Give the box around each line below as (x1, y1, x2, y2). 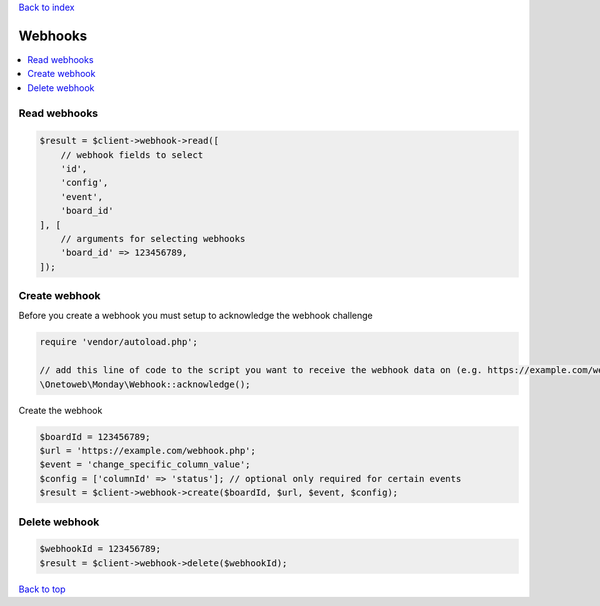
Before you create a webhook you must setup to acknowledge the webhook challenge (18, 310, 374, 322)
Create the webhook (18, 404, 103, 416)
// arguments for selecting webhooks (60, 233, 246, 244)
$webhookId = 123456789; (39, 543, 162, 555)
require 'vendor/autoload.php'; (39, 336, 199, 348)
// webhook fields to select (60, 149, 204, 160)
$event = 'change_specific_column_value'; (39, 459, 251, 470)
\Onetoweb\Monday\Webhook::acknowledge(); (39, 378, 251, 390)
